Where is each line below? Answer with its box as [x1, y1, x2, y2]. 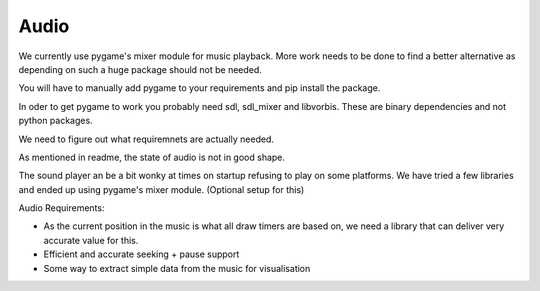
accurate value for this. [43, 234, 139, 246]
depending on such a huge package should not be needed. [18, 63, 262, 75]
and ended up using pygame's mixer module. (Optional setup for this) [18, 183, 305, 195]
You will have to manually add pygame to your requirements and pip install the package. [18, 82, 381, 94]
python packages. [18, 115, 94, 127]
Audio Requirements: [18, 202, 105, 214]
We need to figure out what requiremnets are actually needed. [18, 133, 275, 145]
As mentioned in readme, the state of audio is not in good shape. [18, 151, 285, 163]
